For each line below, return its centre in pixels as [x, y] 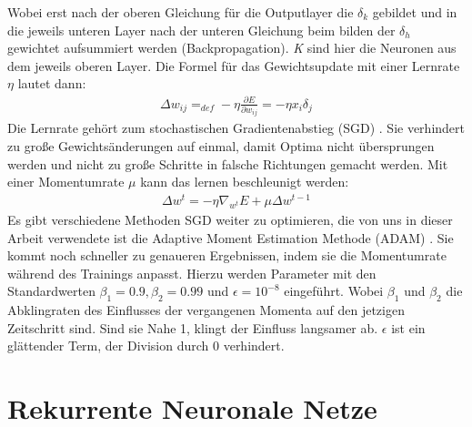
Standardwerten [51, 291]
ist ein [408, 327]
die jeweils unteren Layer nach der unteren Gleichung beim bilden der [201, 30]
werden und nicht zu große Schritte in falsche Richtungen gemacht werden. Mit [228, 163]
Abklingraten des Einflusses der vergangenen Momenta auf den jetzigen [206, 310]
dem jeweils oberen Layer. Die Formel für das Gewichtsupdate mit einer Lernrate [234, 65]
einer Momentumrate [66, 182]
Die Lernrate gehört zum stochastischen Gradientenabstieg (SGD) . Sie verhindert [236, 128]
